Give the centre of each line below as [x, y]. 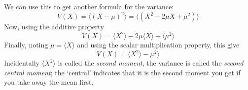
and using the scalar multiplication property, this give [158, 45]
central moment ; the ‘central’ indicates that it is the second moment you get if [122, 72]
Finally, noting [26, 45]
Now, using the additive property [54, 27]
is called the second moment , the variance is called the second [151, 63]
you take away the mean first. [49, 82]
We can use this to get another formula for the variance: [89, 6]
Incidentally [22, 63]
